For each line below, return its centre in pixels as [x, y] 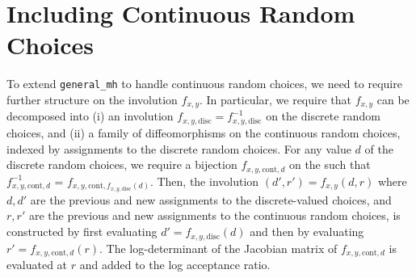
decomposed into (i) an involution [90, 116]
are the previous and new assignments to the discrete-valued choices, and [211, 199]
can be [393, 99]
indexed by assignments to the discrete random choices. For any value [179, 148]
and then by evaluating [307, 232]
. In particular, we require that [275, 99]
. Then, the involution [204, 181]
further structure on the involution [92, 99]
